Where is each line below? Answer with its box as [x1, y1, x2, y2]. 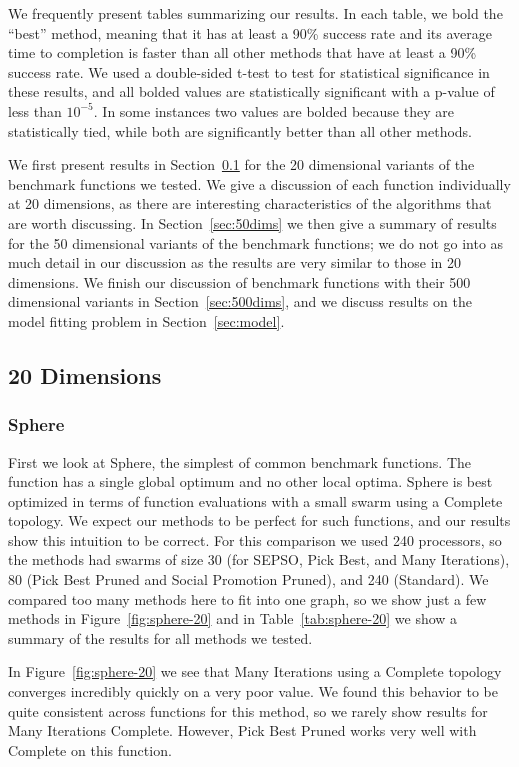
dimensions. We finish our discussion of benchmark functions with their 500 [8, 271, 471, 292]
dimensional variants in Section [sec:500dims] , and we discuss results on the [8, 291, 472, 312]
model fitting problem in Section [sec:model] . [8, 310, 285, 331]
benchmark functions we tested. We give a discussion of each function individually [8, 173, 511, 194]
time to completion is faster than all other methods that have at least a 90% [8, 42, 477, 63]
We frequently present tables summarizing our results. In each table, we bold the [8, 3, 503, 23]
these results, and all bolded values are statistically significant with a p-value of [8, 81, 495, 102]
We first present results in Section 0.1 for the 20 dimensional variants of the [8, 154, 475, 175]
